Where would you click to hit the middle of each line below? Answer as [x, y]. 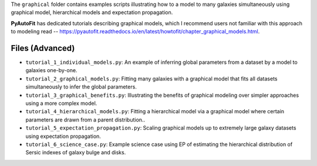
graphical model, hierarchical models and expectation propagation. [92, 12]
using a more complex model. [61, 103]
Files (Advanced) [43, 48]
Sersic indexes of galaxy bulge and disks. [76, 153]
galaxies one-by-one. [51, 70]
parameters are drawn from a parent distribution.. [85, 120]
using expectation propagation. [63, 136]
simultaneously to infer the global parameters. [81, 87]
